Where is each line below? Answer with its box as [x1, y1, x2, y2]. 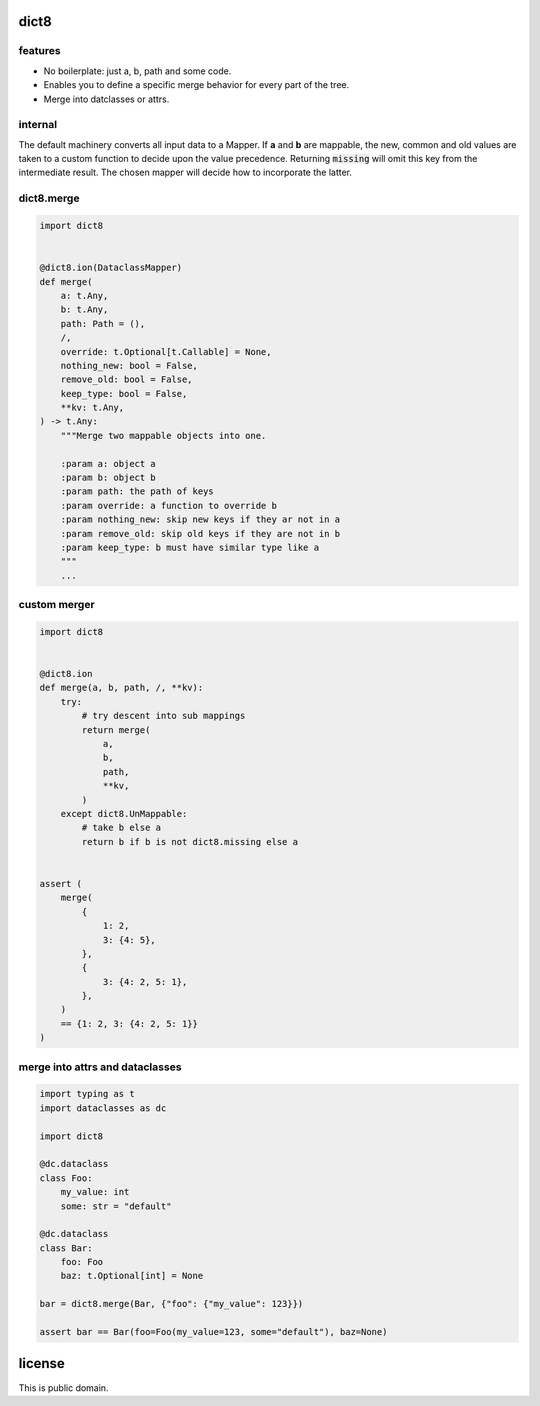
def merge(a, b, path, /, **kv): [39, 682, 204, 694]
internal [18, 118, 58, 132]
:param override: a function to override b [60, 500, 277, 511]
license [18, 1355, 65, 1372]
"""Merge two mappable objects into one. [60, 430, 267, 441]
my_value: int [60, 1186, 130, 1198]
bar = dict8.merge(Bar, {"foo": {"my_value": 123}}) [39, 1298, 304, 1310]
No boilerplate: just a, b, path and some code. [43, 65, 232, 77]
